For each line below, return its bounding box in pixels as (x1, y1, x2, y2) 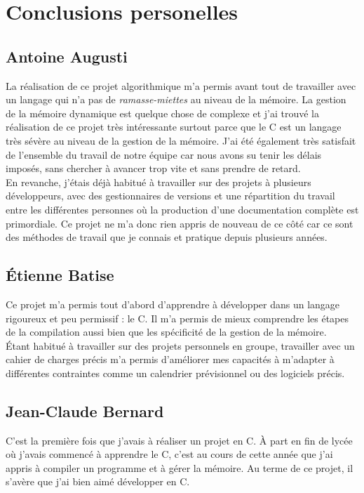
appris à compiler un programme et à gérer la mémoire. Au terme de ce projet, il (6, 460, 353, 475)
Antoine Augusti (6, 45, 128, 67)
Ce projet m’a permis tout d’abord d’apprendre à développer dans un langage (6, 296, 340, 311)
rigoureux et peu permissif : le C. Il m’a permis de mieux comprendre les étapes (6, 310, 349, 325)
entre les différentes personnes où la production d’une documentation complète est (6, 202, 359, 216)
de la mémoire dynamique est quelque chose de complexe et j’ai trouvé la (6, 105, 320, 120)
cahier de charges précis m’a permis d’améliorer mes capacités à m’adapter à (6, 352, 335, 367)
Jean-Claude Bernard (6, 400, 164, 421)
